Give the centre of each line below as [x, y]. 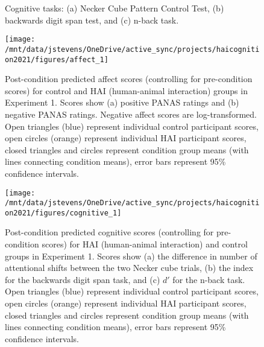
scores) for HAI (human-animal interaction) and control [145, 244]
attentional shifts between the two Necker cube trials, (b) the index [129, 268]
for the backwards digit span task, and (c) [83, 279]
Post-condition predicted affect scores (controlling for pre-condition [129, 79]
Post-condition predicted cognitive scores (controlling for [109, 232]
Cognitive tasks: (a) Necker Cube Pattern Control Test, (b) [115, 8]
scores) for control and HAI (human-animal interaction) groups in [126, 90]
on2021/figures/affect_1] [57, 59]
